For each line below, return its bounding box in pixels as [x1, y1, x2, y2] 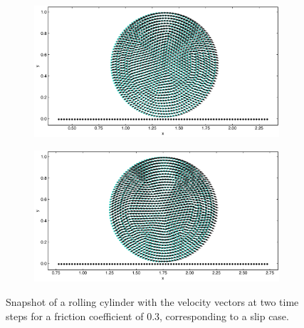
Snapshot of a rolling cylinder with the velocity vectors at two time [6, 294, 299, 309]
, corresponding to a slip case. [159, 308, 289, 323]
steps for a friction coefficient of [6, 308, 144, 323]
